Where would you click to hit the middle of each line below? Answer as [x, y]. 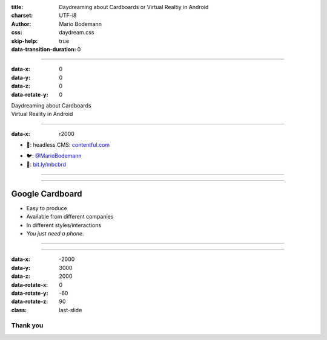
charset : [22, 16]
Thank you [27, 326]
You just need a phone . [55, 233]
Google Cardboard [47, 194]
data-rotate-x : [30, 284]
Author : [21, 24]
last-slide [71, 310]
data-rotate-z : [30, 301]
